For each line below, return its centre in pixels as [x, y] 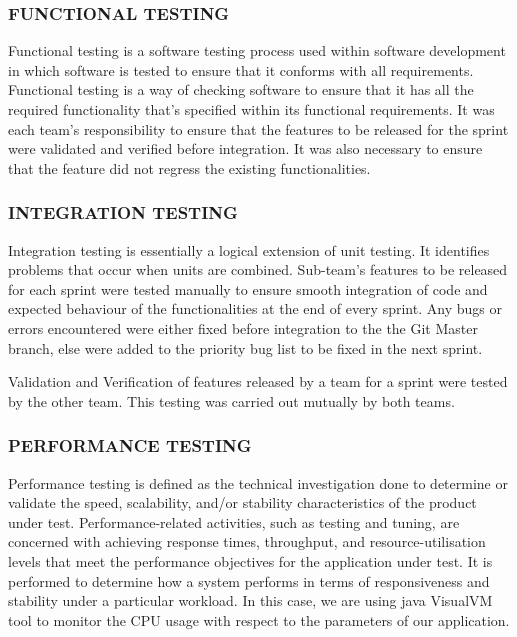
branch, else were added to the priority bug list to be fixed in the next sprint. [245, 347]
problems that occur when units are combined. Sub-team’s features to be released [258, 269]
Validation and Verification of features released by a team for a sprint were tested [258, 381]
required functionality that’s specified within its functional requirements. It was [251, 109]
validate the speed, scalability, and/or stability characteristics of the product [242, 502]
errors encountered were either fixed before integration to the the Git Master [243, 327]
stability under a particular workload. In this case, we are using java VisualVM [250, 600]
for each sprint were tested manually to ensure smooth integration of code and [248, 288]
